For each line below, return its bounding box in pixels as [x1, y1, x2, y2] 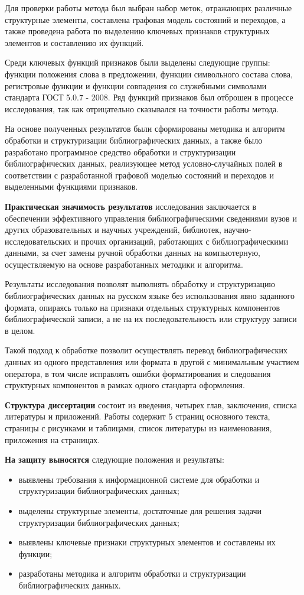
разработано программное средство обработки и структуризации [5, 145, 236, 158]
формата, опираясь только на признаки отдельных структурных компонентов [5, 301, 280, 313]
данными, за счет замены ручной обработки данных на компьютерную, [5, 246, 261, 259]
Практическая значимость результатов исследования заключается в [5, 200, 257, 212]
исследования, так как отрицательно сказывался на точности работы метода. [5, 102, 279, 115]
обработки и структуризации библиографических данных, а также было [5, 134, 263, 146]
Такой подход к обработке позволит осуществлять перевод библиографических [5, 344, 287, 356]
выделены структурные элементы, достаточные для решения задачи [18, 504, 261, 516]
